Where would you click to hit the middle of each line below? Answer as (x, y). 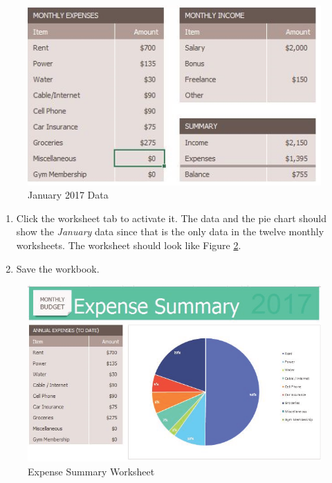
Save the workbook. (58, 268)
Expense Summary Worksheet (91, 471)
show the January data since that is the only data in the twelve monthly (170, 231)
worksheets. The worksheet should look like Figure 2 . (129, 245)
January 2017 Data (68, 195)
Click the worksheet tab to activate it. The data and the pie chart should (172, 218)
